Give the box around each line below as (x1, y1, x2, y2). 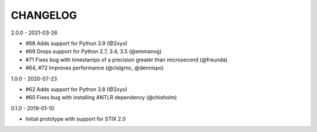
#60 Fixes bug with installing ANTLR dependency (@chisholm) (25, 94, 177, 101)
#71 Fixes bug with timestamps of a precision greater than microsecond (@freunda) (25, 56, 228, 63)
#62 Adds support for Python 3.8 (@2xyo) (25, 85, 127, 93)
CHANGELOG (11, 9, 77, 22)
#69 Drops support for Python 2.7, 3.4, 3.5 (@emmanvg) (25, 48, 162, 55)
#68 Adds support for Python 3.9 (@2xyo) (25, 40, 128, 47)
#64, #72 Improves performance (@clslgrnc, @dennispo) (25, 64, 164, 71)
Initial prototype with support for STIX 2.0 (25, 116, 126, 123)
